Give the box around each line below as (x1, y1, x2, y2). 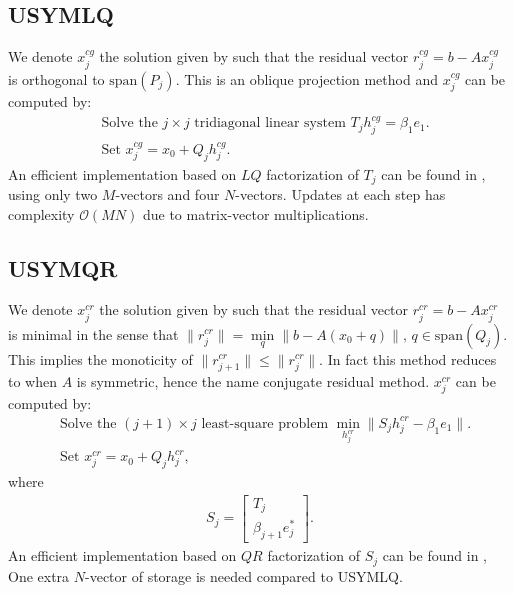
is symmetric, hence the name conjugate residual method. (76, 370, 430, 391)
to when (8, 370, 57, 391)
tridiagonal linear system (194, 116, 346, 131)
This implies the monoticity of (8, 348, 193, 369)
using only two (8, 184, 98, 204)
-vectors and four (115, 184, 220, 204)
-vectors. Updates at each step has (235, 184, 446, 204)
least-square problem (201, 416, 329, 431)
